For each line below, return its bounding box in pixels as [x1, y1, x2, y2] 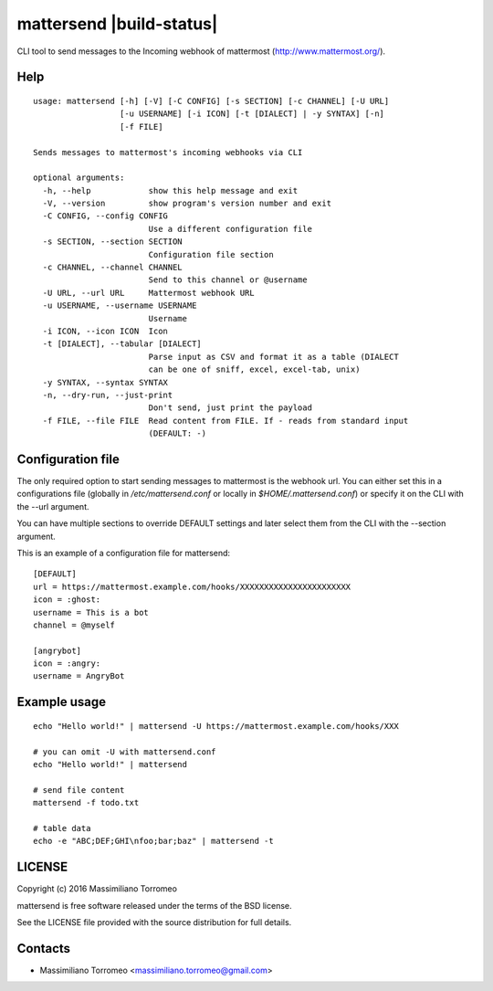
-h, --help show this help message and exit [42, 185, 299, 195]
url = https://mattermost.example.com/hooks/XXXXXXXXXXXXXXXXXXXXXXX [33, 581, 351, 592]
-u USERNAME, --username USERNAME [42, 300, 197, 311]
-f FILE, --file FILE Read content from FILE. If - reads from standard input [42, 416, 409, 426]
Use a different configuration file [148, 224, 312, 234]
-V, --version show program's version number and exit [42, 198, 332, 209]
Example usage [16, 694, 107, 710]
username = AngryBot [33, 671, 125, 681]
